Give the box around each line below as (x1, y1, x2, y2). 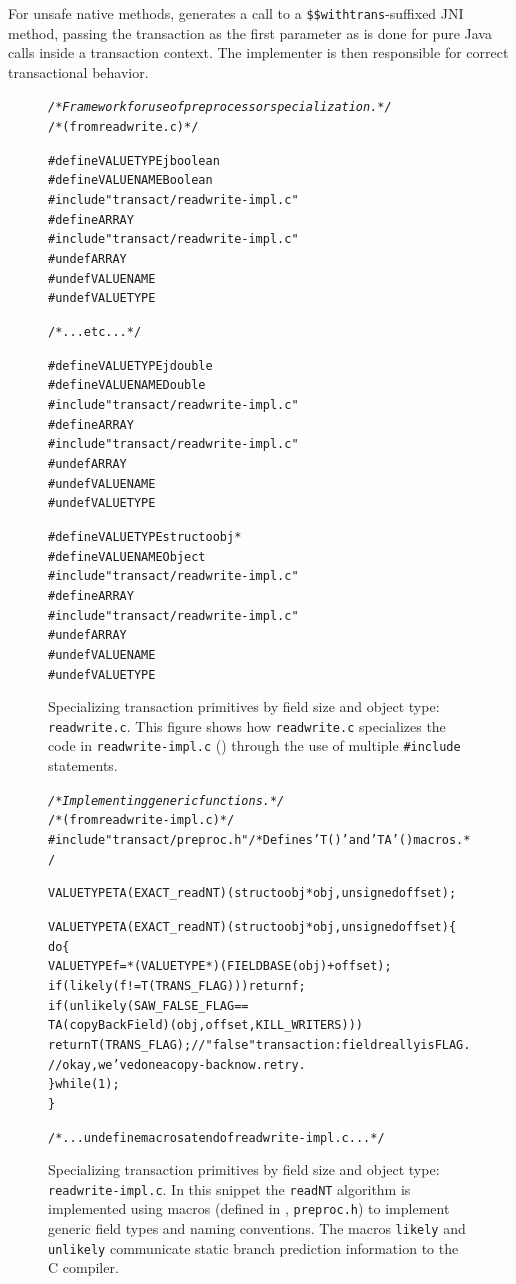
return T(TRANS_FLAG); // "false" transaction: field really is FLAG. (48, 1037, 471, 1052)
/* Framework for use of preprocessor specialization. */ (48, 100, 392, 115)
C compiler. (48, 1257, 119, 1278)
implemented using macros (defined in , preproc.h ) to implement (48, 1198, 450, 1219)
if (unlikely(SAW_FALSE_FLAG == (48, 998, 249, 1013)
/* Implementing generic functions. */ (48, 793, 285, 808)
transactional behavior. (8, 61, 149, 82)
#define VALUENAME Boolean (48, 173, 213, 188)
